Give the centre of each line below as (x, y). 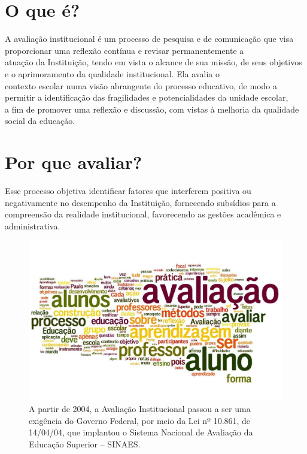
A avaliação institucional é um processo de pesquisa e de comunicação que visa (149, 39)
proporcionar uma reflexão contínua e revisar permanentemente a (124, 50)
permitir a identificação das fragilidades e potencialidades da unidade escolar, (147, 97)
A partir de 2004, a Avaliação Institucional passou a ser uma (140, 408)
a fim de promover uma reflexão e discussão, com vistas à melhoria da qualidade (152, 109)
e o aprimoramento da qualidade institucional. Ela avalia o (112, 73)
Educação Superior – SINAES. (85, 444)
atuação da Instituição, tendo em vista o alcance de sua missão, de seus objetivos (153, 62)
